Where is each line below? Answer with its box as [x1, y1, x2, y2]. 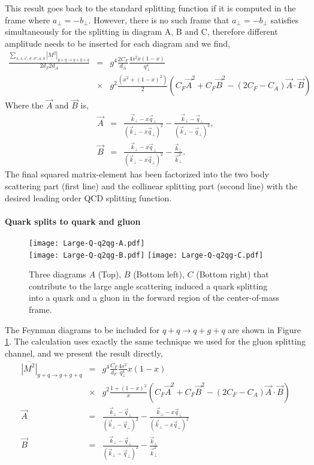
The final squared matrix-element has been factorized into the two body [5, 168, 269, 180]
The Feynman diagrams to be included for [5, 323, 160, 336]
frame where [5, 13, 50, 26]
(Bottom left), [133, 268, 185, 280]
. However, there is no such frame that [88, 13, 230, 26]
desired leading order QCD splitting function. [5, 191, 172, 204]
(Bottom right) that [196, 268, 269, 280]
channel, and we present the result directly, [5, 346, 163, 359]
